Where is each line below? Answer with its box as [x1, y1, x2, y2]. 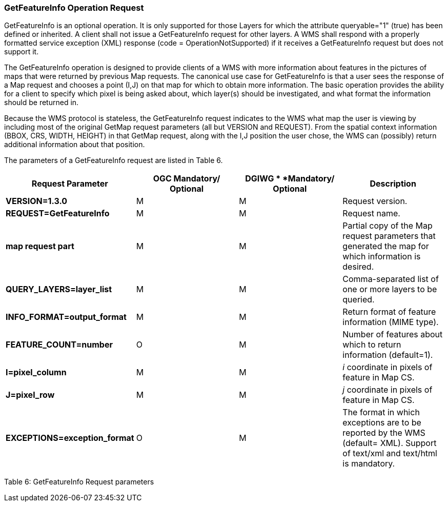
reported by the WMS [342, 428, 425, 438]
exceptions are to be [342, 417, 421, 428]
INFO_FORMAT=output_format [6, 312, 127, 322]
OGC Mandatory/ [153, 173, 220, 184]
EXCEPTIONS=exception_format [6, 433, 134, 443]
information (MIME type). [342, 317, 439, 328]
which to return [342, 339, 401, 350]
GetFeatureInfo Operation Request [4, 3, 144, 13]
